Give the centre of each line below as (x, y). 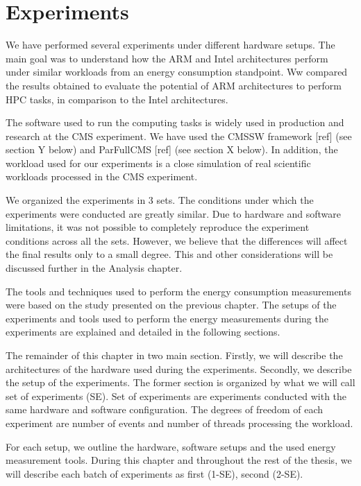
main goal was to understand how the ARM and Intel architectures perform (167, 58)
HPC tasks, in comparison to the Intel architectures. (117, 99)
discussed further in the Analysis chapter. (94, 268)
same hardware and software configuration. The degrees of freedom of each (164, 409)
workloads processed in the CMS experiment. (102, 176)
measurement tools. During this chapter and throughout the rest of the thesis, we (179, 460)
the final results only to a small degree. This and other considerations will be (169, 254)
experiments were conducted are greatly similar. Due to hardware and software (173, 213)
